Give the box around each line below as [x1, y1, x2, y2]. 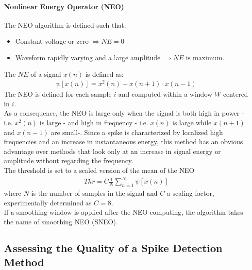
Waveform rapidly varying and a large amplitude [15, 52, 161, 62]
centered [223, 89, 248, 99]
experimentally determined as [4, 197, 92, 207]
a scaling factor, [167, 187, 214, 198]
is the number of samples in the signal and [31, 187, 158, 198]
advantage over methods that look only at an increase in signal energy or [4, 146, 221, 156]
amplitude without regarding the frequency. [4, 155, 134, 166]
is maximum [185, 54, 223, 62]
